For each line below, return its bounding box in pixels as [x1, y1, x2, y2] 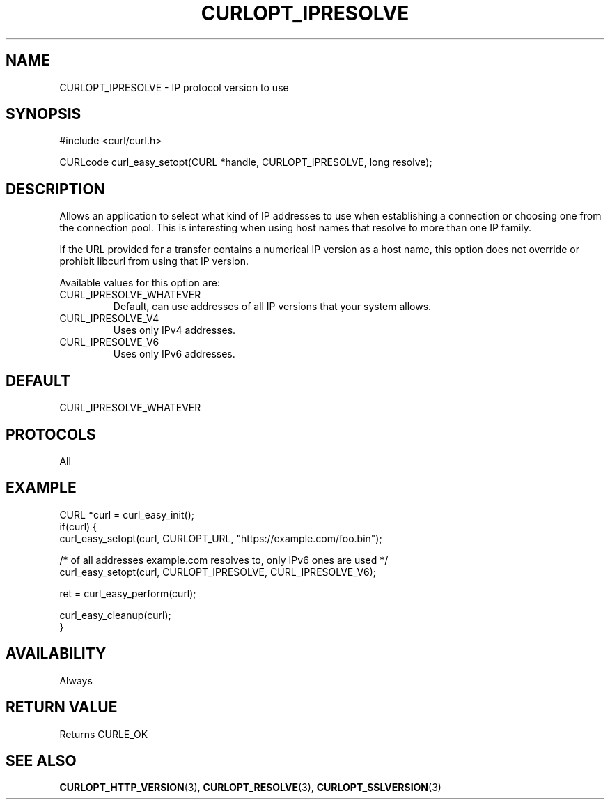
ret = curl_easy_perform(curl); [59, 587, 196, 599]
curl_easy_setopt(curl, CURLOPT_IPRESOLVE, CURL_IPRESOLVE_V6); [59, 565, 377, 578]
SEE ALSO [6, 751, 77, 769]
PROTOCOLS [6, 425, 96, 443]
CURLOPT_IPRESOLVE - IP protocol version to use [59, 81, 289, 93]
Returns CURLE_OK [59, 728, 148, 740]
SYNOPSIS [6, 105, 81, 123]
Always [59, 674, 93, 687]
